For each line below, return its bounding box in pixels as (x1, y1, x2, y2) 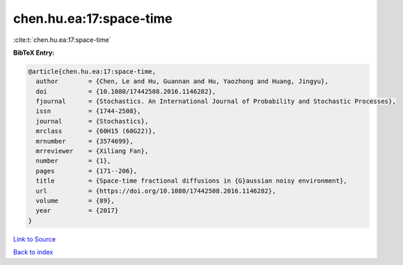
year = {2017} (36, 207, 119, 215)
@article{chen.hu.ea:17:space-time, (28, 67, 157, 75)
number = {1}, (36, 157, 112, 165)
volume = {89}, (36, 197, 115, 205)
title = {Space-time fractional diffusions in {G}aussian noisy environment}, (36, 177, 348, 185)
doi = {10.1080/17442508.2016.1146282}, (36, 87, 216, 95)
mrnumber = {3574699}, (36, 137, 134, 145)
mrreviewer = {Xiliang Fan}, (36, 147, 149, 156)
